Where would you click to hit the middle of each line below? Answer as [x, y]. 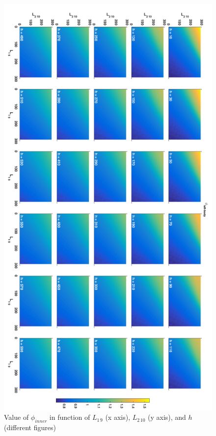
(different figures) [30, 427]
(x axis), [118, 417]
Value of [16, 417]
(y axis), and [167, 417]
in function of [70, 417]
